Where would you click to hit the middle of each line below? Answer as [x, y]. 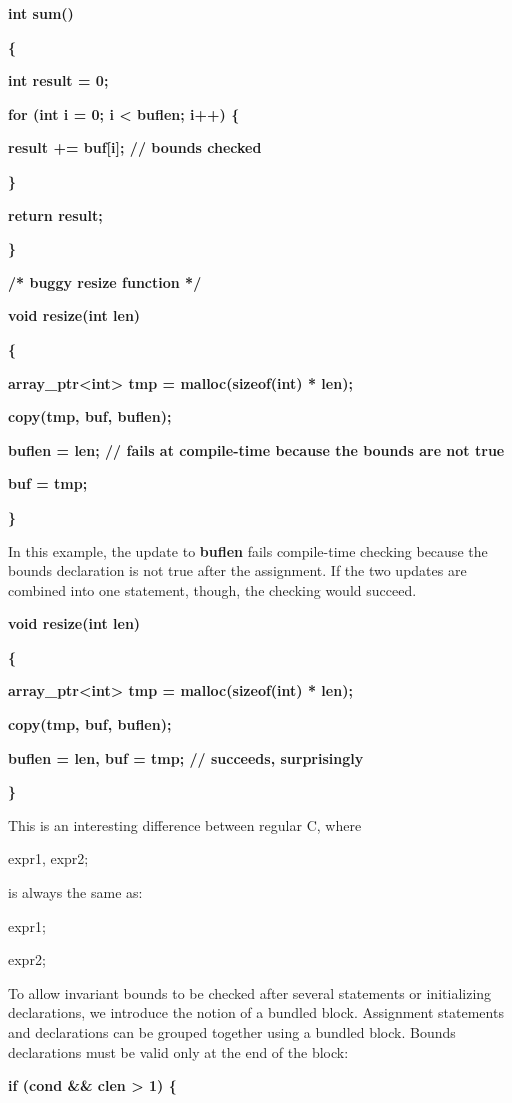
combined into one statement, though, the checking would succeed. [212, 589]
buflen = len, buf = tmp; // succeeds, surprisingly [186, 757]
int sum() [41, 13]
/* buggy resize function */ [105, 281]
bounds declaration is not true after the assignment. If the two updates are [237, 570]
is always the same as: [75, 892]
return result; [55, 214]
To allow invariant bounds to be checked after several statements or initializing [250, 992]
